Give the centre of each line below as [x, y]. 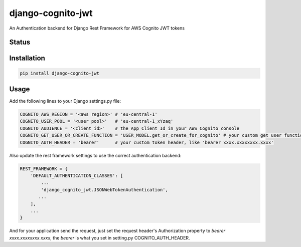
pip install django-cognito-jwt [60, 73]
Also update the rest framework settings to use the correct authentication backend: [95, 155]
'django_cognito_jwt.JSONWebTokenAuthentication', [104, 190]
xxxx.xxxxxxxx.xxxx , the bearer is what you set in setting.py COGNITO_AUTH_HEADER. [100, 237]
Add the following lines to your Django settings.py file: [65, 101]
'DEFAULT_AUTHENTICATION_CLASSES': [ [77, 176]
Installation [27, 58]
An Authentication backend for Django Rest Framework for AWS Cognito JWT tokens [97, 28]
